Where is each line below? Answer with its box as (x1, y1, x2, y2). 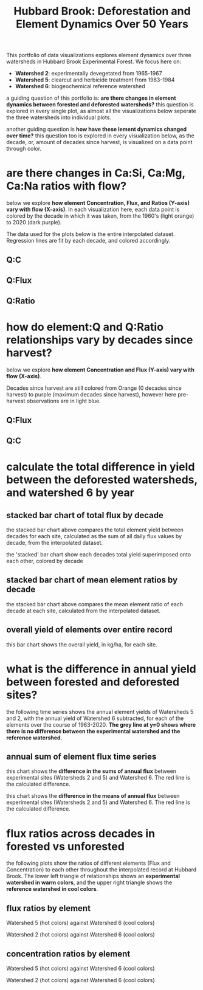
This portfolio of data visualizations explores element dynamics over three (6, 52, 191, 59)
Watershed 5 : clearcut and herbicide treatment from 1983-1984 (15, 76, 175, 83)
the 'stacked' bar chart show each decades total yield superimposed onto (6, 551, 191, 558)
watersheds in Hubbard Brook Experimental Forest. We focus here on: (6, 58, 182, 65)
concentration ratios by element (6, 949, 131, 959)
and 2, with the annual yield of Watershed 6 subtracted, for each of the (6, 715, 184, 722)
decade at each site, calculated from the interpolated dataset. (6, 607, 161, 614)
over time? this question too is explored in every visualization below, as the (6, 132, 194, 139)
